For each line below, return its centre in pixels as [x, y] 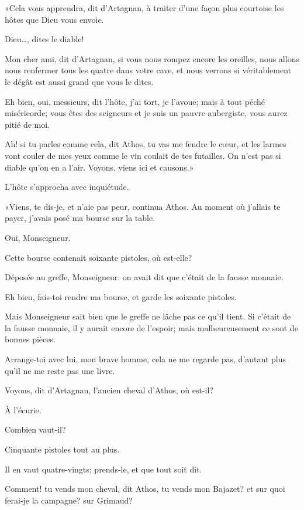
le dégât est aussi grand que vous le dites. [79, 81]
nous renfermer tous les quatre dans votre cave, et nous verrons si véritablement [148, 70]
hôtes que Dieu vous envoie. [54, 19]
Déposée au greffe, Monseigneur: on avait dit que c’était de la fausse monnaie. [144, 277]
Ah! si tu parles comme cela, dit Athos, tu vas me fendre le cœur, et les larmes [146, 144]
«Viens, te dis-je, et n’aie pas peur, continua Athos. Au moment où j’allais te [143, 206]
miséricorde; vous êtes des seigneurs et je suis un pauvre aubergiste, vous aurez [146, 113]
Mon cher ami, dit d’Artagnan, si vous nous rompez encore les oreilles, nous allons [152, 58]
